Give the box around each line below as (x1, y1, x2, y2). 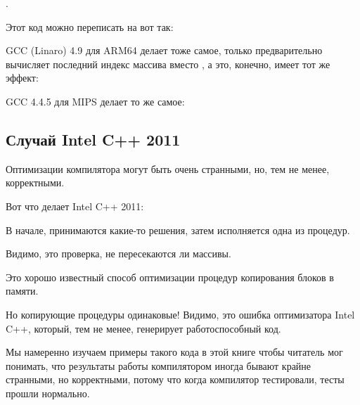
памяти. (6, 283, 39, 298)
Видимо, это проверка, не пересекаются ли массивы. (6, 246, 231, 261)
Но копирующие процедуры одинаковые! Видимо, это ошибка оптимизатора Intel (6, 307, 355, 321)
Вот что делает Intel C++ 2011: (6, 198, 144, 213)
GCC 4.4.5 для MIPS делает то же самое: (6, 94, 185, 108)
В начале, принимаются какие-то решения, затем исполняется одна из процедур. (6, 222, 350, 237)
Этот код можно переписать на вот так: (6, 19, 174, 34)
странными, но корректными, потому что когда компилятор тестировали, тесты (6, 372, 345, 387)
